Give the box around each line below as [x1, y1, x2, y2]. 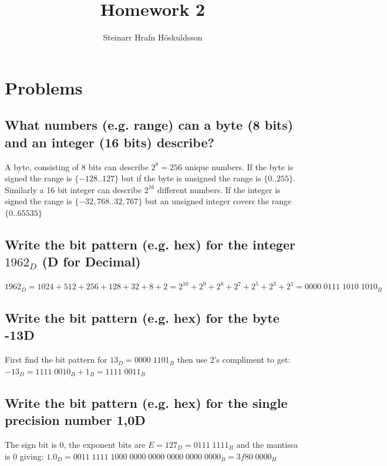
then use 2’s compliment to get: [177, 353, 291, 366]
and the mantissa [236, 438, 298, 451]
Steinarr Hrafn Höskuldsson [103, 31, 203, 43]
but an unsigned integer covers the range [145, 195, 292, 207]
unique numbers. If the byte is [184, 160, 294, 173]
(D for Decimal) [42, 252, 141, 271]
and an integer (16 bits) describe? [5, 133, 214, 151]
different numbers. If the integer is [157, 183, 281, 195]
